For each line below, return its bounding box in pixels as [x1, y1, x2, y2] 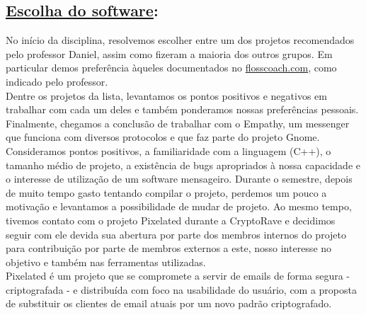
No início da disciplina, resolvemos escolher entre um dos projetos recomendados [6, 33, 355, 47]
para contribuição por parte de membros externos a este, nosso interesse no [6, 241, 332, 256]
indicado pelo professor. [6, 74, 108, 88]
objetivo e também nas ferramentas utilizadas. [6, 254, 206, 269]
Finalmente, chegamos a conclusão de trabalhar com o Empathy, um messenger [6, 115, 350, 130]
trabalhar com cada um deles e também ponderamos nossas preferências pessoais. [6, 102, 359, 117]
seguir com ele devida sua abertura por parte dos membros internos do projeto [6, 227, 346, 241]
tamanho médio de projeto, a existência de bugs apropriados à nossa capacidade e [6, 157, 360, 172]
